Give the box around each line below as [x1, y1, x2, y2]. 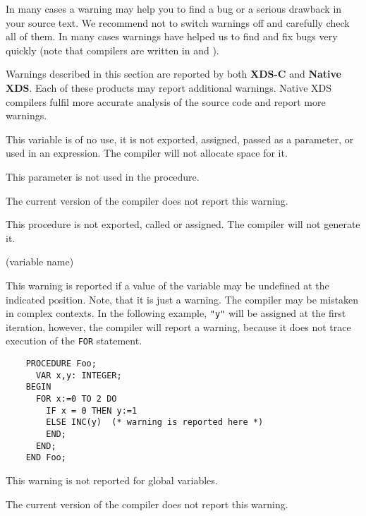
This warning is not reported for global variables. [6, 472, 218, 487]
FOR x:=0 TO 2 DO [35, 393, 117, 404]
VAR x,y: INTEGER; [35, 370, 122, 380]
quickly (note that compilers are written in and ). [6, 42, 219, 57]
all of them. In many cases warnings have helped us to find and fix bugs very [6, 29, 338, 44]
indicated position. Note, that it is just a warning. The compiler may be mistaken [6, 292, 359, 306]
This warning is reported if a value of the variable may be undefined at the [6, 277, 329, 292]
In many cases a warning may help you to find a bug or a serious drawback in [6, 1, 342, 16]
